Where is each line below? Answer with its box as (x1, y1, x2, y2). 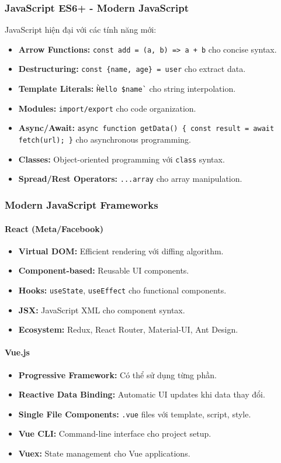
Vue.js (5, 346, 30, 358)
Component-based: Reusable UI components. (18, 264, 189, 277)
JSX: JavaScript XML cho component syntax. (18, 303, 185, 316)
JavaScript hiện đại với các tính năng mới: (5, 23, 157, 36)
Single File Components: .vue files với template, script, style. (18, 407, 251, 420)
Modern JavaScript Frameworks (5, 197, 158, 212)
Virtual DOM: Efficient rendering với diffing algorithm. (18, 244, 224, 257)
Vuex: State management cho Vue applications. (18, 447, 190, 459)
